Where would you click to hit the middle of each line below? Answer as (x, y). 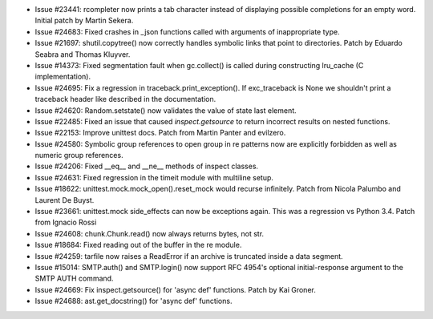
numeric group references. (79, 155)
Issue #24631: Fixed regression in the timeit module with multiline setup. (154, 177)
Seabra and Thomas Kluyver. (83, 54)
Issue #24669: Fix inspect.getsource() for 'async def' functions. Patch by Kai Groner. (175, 289)
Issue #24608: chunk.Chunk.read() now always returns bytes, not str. (150, 233)
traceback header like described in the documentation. (125, 99)
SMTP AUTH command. (74, 279)
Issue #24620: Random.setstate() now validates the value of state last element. (166, 110)
